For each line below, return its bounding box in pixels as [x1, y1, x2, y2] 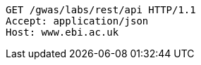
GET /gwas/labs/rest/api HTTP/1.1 [6, 4, 196, 15]
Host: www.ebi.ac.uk [6, 27, 119, 38]
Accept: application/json [6, 15, 149, 27]
